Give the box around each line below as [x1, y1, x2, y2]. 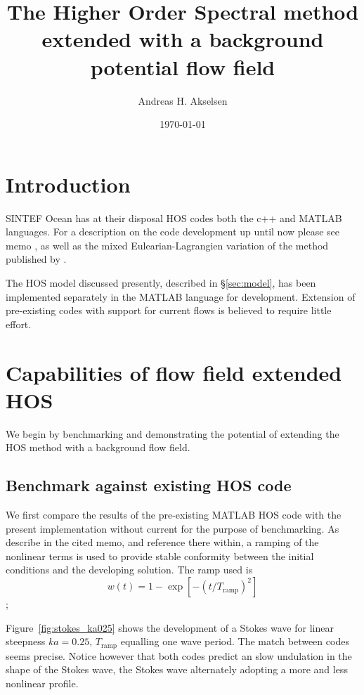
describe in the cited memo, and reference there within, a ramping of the [6, 535, 319, 550]
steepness [6, 634, 46, 649]
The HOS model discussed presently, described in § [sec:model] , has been [6, 275, 316, 290]
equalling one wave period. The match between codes [120, 634, 349, 649]
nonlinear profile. [6, 675, 79, 690]
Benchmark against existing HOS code [6, 474, 292, 496]
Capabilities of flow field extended [6, 358, 342, 387]
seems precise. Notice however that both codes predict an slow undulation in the [6, 648, 352, 663]
